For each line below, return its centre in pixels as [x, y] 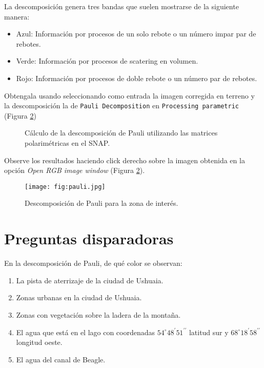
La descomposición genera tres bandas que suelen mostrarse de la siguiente [121, 6]
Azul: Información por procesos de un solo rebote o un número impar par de [136, 34]
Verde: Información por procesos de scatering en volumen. [107, 61]
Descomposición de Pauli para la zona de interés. [101, 203]
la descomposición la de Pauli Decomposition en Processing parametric [122, 105]
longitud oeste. [39, 342]
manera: [17, 16]
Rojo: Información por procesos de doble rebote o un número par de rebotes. [137, 78]
